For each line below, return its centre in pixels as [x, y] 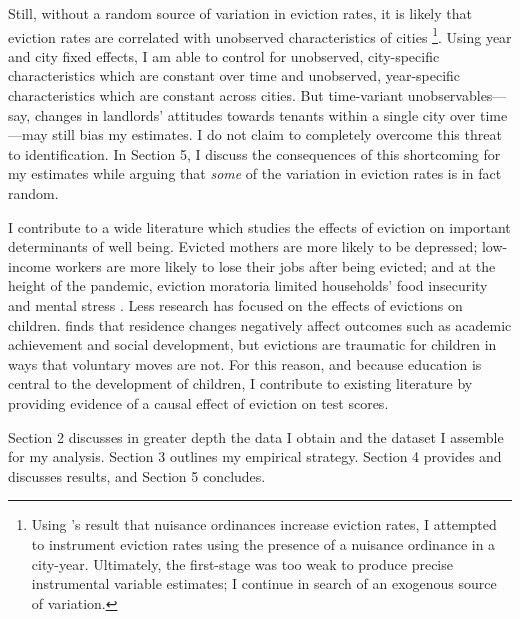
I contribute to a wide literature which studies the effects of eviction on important [259, 226]
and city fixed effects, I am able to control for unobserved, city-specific [224, 55]
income [29, 265]
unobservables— [457, 95]
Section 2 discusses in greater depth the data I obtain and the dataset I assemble [256, 436]
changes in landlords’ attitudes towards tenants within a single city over [255, 114]
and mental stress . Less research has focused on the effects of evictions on [235, 304]
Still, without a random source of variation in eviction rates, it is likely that [240, 13]
